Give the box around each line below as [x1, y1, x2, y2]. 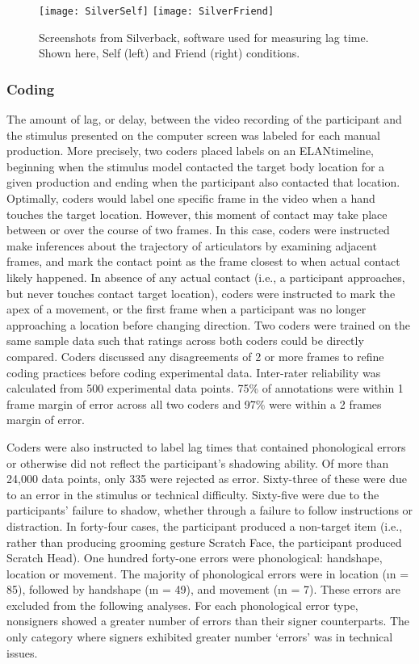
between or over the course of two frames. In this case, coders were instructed [6, 221, 390, 238]
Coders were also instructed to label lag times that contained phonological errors [6, 438, 406, 455]
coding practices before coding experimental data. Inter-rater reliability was [6, 364, 381, 380]
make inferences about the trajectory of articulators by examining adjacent [6, 237, 377, 254]
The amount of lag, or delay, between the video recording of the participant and [6, 111, 402, 128]
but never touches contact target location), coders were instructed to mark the [6, 284, 396, 301]
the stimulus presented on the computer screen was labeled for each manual [6, 126, 380, 143]
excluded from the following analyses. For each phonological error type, [6, 596, 358, 613]
